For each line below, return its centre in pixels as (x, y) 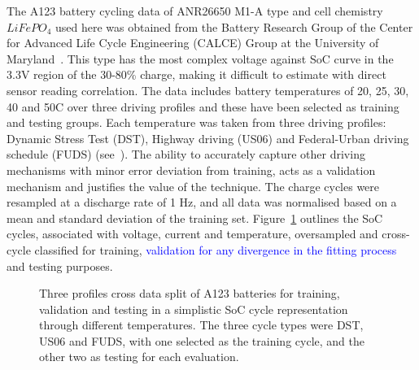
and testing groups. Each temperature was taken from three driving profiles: (196, 122)
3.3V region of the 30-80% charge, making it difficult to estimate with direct (196, 74)
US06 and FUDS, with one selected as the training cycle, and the (202, 340)
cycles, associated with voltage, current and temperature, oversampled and (192, 234)
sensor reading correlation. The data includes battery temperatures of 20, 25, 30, (208, 90)
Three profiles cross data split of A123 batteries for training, (190, 293)
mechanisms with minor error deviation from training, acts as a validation (191, 170)
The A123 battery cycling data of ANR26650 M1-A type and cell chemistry (195, 11)
